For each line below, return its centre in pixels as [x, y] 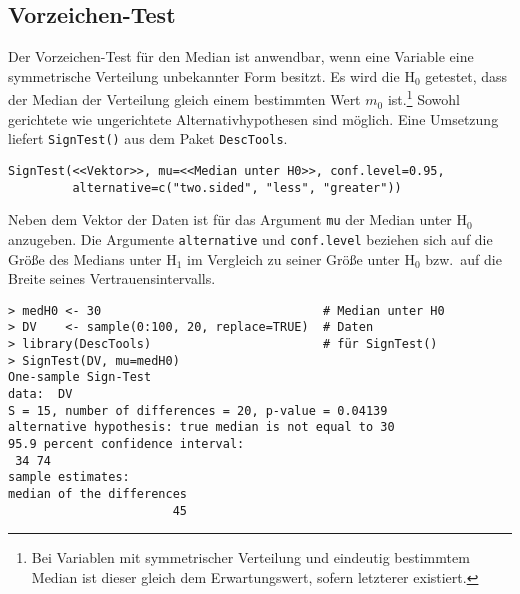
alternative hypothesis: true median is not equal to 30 [201, 427]
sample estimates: [69, 477]
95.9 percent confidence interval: [126, 443]
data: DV [40, 393]
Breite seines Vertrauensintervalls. [112, 278]
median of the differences [97, 493]
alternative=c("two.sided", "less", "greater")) [237, 187]
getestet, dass [466, 75]
